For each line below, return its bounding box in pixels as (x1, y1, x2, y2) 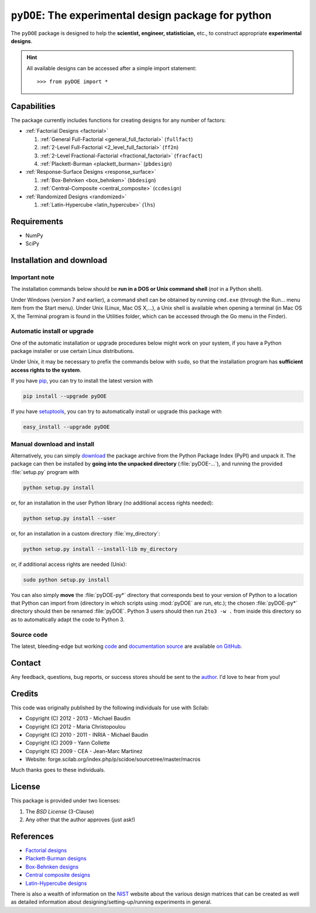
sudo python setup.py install (23, 576, 110, 583)
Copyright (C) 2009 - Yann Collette (25, 739, 111, 746)
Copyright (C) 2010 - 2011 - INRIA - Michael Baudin (25, 731, 149, 738)
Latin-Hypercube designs (25, 880, 87, 887)
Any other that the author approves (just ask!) (25, 816, 136, 823)
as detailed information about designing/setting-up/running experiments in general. (11, 898, 212, 905)
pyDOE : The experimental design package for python (11, 9, 272, 22)
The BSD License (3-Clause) (25, 808, 95, 815)
